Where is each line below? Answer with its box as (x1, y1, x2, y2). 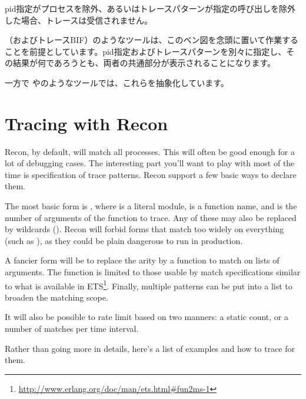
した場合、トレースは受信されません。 (5, 14, 152, 26)
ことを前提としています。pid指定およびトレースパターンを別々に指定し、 (5, 45, 287, 57)
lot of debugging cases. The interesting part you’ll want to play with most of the (5, 157, 295, 169)
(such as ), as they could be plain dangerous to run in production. (5, 234, 243, 246)
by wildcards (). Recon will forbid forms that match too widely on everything (5, 223, 284, 235)
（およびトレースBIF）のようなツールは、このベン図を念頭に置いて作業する (5, 34, 298, 46)
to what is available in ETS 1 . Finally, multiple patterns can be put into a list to (5, 278, 292, 292)
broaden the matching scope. (5, 291, 108, 303)
